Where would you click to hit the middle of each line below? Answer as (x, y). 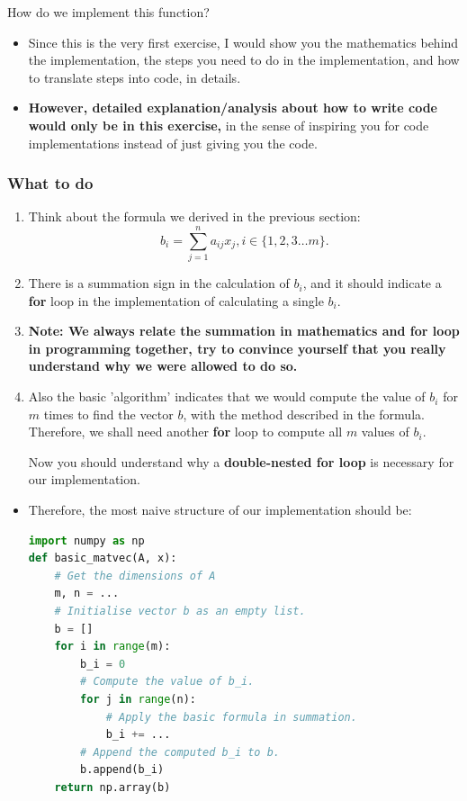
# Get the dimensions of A (135, 576)
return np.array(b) (112, 787)
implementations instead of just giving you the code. (173, 143)
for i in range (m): (112, 647)
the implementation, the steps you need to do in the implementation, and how (244, 60)
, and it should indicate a (372, 283)
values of (385, 432)
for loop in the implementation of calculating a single (176, 300)
